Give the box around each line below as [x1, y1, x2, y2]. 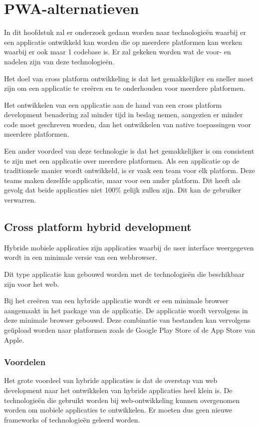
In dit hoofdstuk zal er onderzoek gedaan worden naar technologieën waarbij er [4, 27, 246, 37]
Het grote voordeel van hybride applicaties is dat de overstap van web [4, 375, 218, 386]
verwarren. [4, 195, 36, 205]
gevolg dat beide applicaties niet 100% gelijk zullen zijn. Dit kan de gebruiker [4, 185, 241, 195]
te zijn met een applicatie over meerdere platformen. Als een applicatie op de [4, 155, 240, 166]
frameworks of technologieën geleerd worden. [4, 414, 140, 425]
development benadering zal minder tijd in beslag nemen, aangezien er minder [4, 109, 243, 120]
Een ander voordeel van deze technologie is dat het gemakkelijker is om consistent [4, 146, 255, 156]
